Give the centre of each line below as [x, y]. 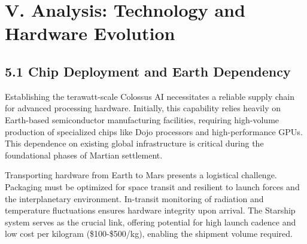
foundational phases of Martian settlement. [84, 155]
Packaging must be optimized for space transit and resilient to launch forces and [152, 186]
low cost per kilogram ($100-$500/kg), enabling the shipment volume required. [149, 234]
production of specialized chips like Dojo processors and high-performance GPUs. [154, 131]
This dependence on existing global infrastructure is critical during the [134, 143]
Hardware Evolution [90, 33]
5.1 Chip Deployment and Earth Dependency [148, 71]
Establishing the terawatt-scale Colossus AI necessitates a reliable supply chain [150, 96]
